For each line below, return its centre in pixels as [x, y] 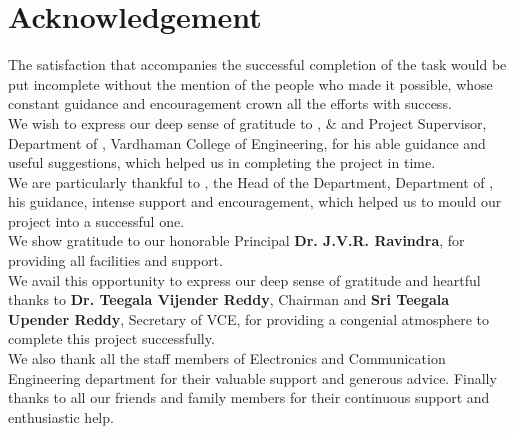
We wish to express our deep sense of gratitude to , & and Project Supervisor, [247, 122]
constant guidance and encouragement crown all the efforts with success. [230, 103]
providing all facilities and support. [115, 260]
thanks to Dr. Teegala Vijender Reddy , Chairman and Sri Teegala [229, 299]
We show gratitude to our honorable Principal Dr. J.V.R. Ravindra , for [236, 240]
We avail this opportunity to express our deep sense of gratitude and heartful [244, 279]
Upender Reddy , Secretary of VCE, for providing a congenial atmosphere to [249, 318]
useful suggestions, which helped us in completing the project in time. [222, 162]
